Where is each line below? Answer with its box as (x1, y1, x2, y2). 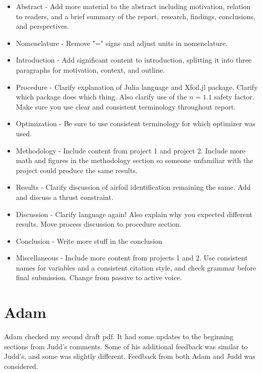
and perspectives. (16, 21, 69, 31)
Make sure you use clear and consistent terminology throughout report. (16, 101, 236, 112)
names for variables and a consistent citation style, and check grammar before (16, 262, 256, 273)
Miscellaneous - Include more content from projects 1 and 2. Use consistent (16, 252, 248, 263)
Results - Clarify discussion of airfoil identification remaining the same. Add (16, 182, 251, 192)
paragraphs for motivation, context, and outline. (16, 64, 165, 75)
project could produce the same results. (16, 165, 138, 175)
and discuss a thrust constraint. (16, 191, 113, 202)
